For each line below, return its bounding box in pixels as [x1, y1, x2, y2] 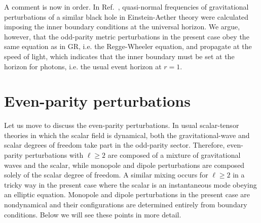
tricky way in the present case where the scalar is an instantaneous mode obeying [4, 179, 257, 190]
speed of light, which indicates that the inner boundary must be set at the [4, 51, 235, 61]
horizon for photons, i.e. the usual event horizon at [4, 61, 162, 71]
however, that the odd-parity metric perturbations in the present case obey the [4, 31, 249, 41]
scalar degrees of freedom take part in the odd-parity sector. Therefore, [4, 140, 225, 150]
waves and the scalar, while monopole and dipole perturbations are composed [4, 159, 245, 170]
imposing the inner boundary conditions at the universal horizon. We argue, [4, 21, 240, 32]
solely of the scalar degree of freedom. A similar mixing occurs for [4, 169, 208, 180]
